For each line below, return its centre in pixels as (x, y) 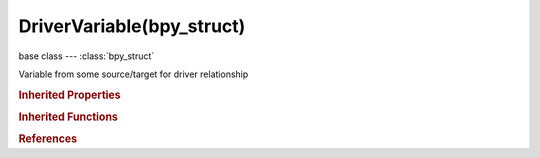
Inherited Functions (68, 117)
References (48, 139)
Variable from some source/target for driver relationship (133, 74)
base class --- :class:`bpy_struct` (86, 56)
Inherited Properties (70, 95)
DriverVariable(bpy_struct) (132, 26)
